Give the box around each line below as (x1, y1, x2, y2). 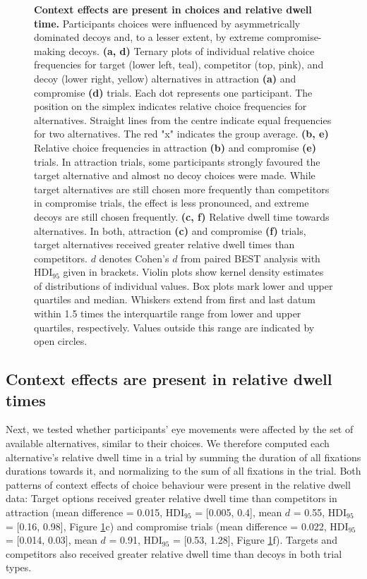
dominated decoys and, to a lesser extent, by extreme (34, 30, 264, 44)
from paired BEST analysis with (181, 250, 320, 265)
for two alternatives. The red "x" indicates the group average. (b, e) (34, 126, 329, 141)
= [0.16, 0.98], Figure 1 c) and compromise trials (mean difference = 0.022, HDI (6, 518, 349, 533)
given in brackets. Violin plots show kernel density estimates (63, 264, 324, 279)
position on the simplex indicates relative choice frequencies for (34, 99, 307, 114)
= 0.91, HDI (109, 532, 162, 547)
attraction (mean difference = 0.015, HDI (6, 505, 185, 519)
